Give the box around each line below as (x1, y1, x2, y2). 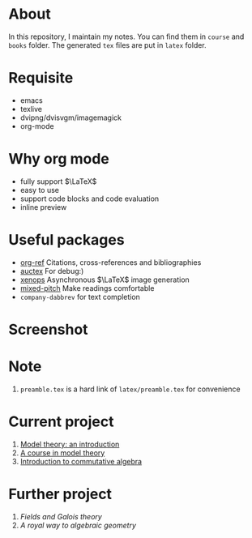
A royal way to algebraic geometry (19, 520, 136, 530)
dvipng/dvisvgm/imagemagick (19, 113, 122, 122)
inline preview (19, 202, 67, 211)
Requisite (8, 69, 74, 88)
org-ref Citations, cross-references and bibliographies (19, 257, 202, 267)
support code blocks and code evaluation (19, 194, 160, 203)
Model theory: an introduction (19, 439, 120, 449)
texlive (19, 104, 43, 113)
